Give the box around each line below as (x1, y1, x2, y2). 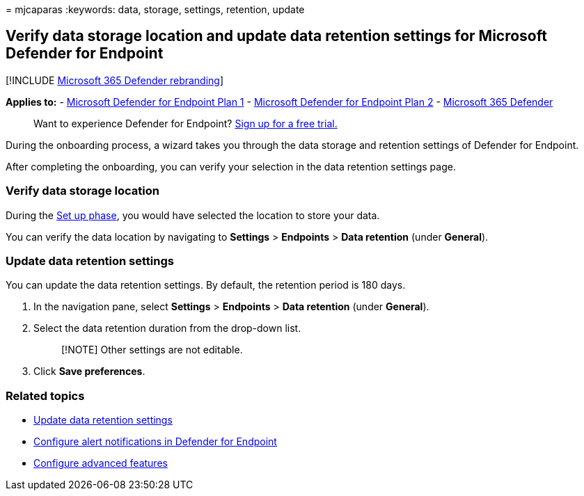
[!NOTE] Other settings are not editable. (61, 344, 243, 356)
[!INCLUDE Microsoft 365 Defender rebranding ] (6, 74, 224, 86)
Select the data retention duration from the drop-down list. (33, 322, 301, 335)
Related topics (6, 388, 85, 403)
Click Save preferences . (33, 365, 145, 378)
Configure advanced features (33, 457, 168, 470)
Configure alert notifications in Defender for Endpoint (33, 435, 277, 448)
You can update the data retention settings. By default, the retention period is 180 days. (6, 279, 406, 291)
